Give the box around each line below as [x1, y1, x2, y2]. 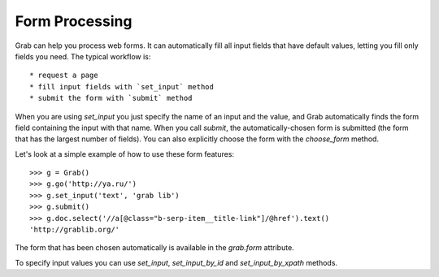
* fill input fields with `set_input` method [29, 82, 215, 91]
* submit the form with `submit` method [29, 93, 193, 103]
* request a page [29, 71, 98, 80]
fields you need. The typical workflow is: [15, 51, 151, 61]
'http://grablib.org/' [29, 225, 120, 235]
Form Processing [15, 12, 133, 30]
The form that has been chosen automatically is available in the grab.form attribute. [15, 243, 294, 253]
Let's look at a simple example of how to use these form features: [15, 149, 235, 158]
